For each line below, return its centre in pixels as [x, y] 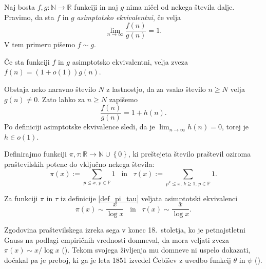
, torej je [235, 127]
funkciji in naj [96, 7]
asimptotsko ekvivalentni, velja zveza [130, 61]
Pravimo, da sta [29, 17]
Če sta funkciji [27, 61]
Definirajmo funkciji [35, 154]
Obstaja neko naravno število [50, 89]
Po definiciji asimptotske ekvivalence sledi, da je [80, 127]
